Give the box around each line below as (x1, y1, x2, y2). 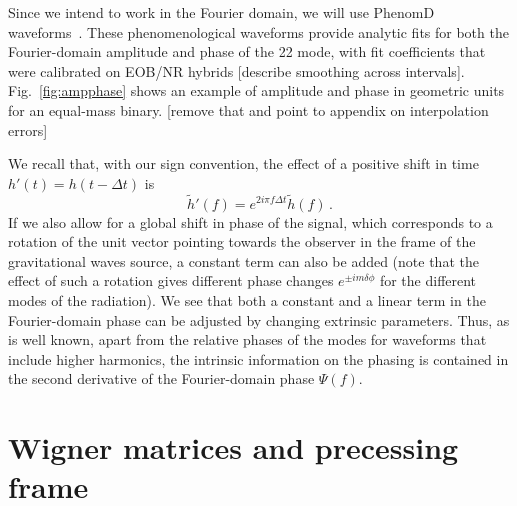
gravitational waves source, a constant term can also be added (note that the (8, 250, 479, 271)
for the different (379, 270, 477, 291)
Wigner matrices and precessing (8, 427, 459, 468)
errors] (8, 119, 48, 140)
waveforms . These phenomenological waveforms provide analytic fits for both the (8, 21, 509, 42)
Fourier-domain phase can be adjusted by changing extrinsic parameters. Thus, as (8, 309, 510, 330)
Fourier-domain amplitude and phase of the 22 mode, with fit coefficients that (8, 41, 486, 62)
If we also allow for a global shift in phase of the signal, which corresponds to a (8, 211, 493, 232)
